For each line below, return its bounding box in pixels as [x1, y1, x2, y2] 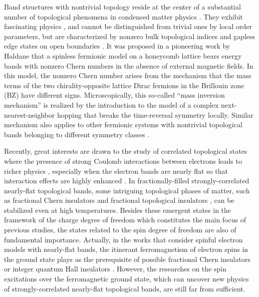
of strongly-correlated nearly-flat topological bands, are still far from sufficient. [4, 283, 245, 293]
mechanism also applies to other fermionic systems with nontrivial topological [4, 119, 242, 130]
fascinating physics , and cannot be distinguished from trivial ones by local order [4, 21, 252, 32]
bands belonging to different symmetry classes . [4, 129, 150, 139]
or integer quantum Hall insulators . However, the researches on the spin [4, 263, 226, 274]
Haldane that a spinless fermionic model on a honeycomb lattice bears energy [4, 50, 242, 61]
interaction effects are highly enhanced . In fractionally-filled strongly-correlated [4, 175, 249, 186]
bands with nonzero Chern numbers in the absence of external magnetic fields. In [4, 60, 253, 71]
